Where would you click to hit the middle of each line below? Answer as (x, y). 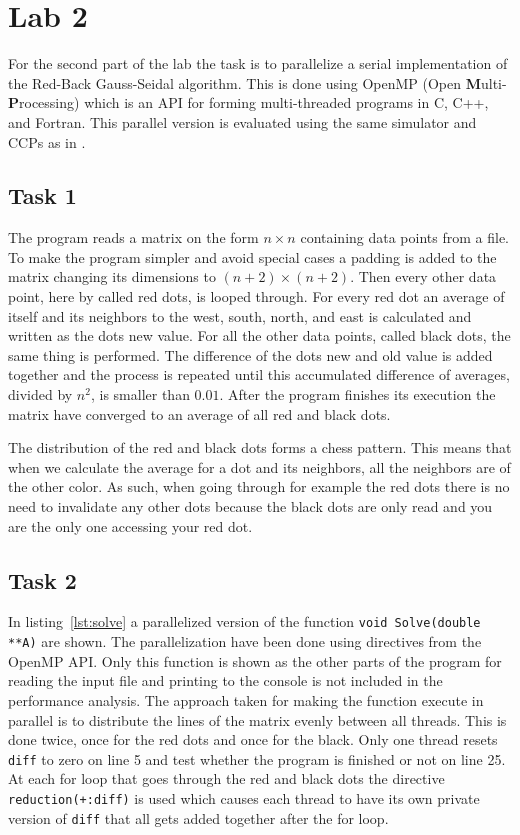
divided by (40, 394)
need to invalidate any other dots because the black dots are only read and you (250, 506)
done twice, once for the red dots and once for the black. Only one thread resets (253, 739)
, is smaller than (140, 394)
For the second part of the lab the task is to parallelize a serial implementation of (258, 63)
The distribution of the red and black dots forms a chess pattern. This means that (260, 447)
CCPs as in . (47, 141)
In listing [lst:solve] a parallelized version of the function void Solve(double (244, 621)
